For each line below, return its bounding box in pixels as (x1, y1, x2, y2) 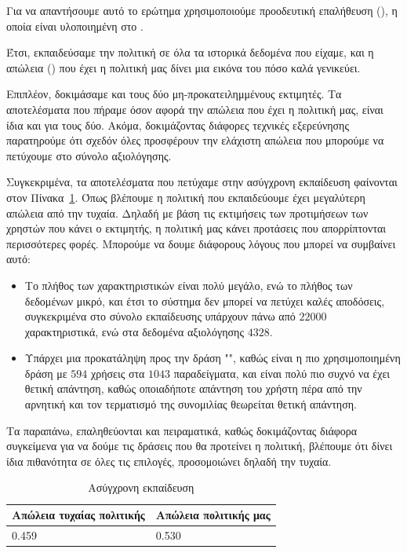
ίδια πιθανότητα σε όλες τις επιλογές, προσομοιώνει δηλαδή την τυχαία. (6, 452, 332, 469)
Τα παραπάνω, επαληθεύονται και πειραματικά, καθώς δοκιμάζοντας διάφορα (6, 422, 358, 438)
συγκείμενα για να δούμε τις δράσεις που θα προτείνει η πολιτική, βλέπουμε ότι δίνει (6, 438, 393, 454)
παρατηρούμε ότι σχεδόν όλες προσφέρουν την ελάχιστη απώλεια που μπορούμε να (6, 132, 384, 148)
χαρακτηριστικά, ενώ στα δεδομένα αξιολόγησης (24, 323, 244, 339)
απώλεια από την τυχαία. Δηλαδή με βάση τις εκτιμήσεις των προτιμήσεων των (6, 204, 369, 221)
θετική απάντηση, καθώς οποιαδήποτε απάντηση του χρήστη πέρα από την (24, 380, 362, 397)
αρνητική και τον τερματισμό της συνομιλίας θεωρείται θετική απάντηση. (24, 396, 357, 412)
